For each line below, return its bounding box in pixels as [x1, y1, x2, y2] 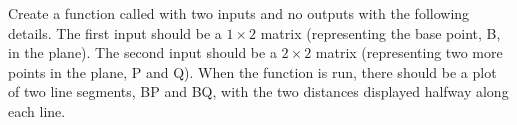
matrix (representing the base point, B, [260, 22, 501, 43]
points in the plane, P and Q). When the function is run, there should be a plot [8, 61, 497, 82]
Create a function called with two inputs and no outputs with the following [8, 3, 470, 23]
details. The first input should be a [8, 22, 222, 43]
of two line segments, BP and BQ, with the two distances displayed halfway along [8, 81, 509, 102]
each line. [8, 100, 66, 121]
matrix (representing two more [315, 42, 503, 63]
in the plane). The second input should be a [8, 42, 277, 63]
